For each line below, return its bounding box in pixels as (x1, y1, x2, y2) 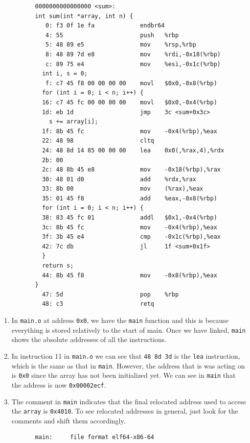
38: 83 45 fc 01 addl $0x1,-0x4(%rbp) (42, 214, 217, 221)
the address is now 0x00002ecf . (11, 379, 106, 390)
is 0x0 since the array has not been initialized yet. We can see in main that (11, 370, 236, 380)
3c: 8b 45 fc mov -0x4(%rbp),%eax (42, 223, 217, 231)
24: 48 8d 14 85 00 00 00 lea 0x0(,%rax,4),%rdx (42, 147, 225, 154)
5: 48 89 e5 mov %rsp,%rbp (45, 41, 196, 49)
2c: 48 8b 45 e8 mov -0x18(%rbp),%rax (42, 166, 221, 173)
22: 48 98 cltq (42, 137, 154, 145)
